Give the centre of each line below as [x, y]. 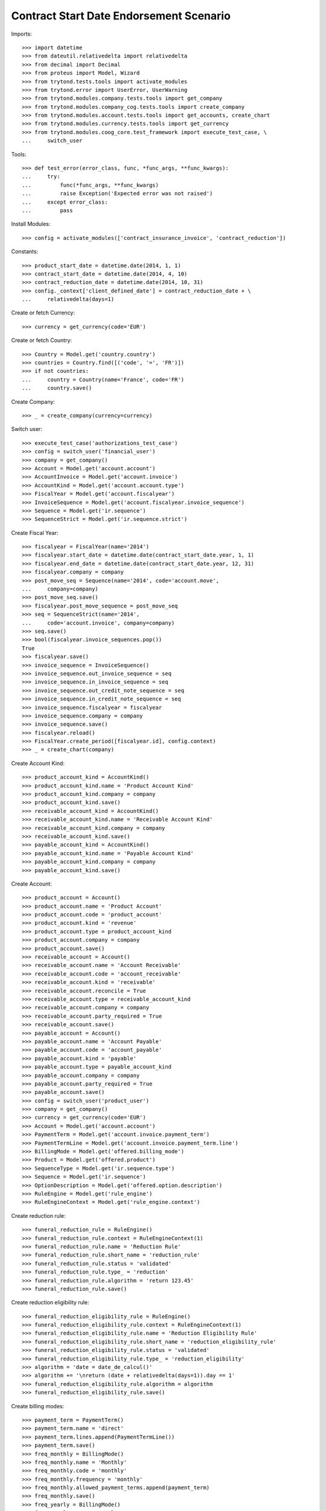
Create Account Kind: [38, 763]
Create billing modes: [38, 1406]
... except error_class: [65, 202]
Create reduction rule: [38, 1215]
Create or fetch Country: [42, 340]
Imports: [22, 34]
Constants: [25, 251]
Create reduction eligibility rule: [50, 1302]
